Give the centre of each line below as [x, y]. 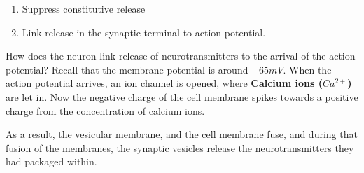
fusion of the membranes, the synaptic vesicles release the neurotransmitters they [180, 147]
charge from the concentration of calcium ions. [105, 110]
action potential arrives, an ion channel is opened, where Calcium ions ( [164, 83]
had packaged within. [51, 161]
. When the [307, 69]
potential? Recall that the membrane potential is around [127, 69]
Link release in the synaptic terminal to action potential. [144, 32]
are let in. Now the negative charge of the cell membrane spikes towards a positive [182, 96]
